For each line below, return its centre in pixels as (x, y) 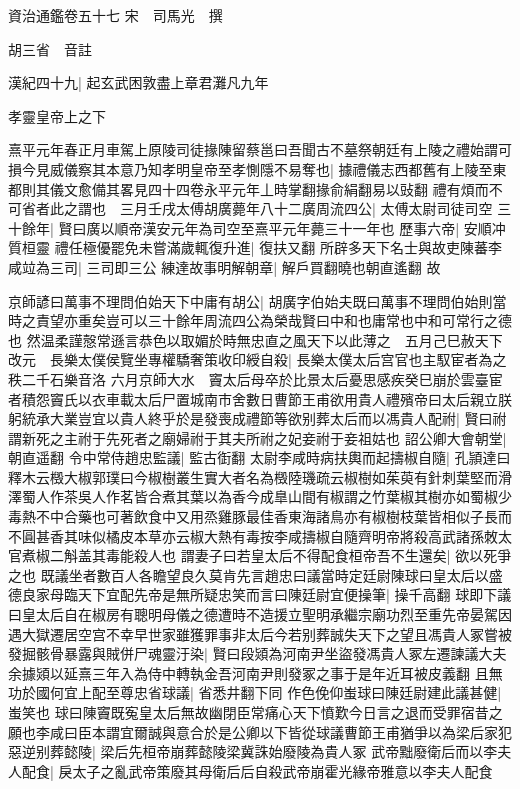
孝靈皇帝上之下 (57, 115)
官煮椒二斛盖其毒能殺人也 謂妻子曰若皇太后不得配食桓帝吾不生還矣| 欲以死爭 (260, 555)
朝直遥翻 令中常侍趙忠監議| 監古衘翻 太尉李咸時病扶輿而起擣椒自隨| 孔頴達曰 (259, 457)
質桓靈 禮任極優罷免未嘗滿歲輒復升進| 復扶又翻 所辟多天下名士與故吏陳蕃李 (255, 247)
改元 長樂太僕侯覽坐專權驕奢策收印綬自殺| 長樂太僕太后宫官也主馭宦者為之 (257, 359)
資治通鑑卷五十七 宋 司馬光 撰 (115, 15)
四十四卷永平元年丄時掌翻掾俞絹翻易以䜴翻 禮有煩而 (318, 188)
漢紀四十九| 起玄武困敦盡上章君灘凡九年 (138, 82)
